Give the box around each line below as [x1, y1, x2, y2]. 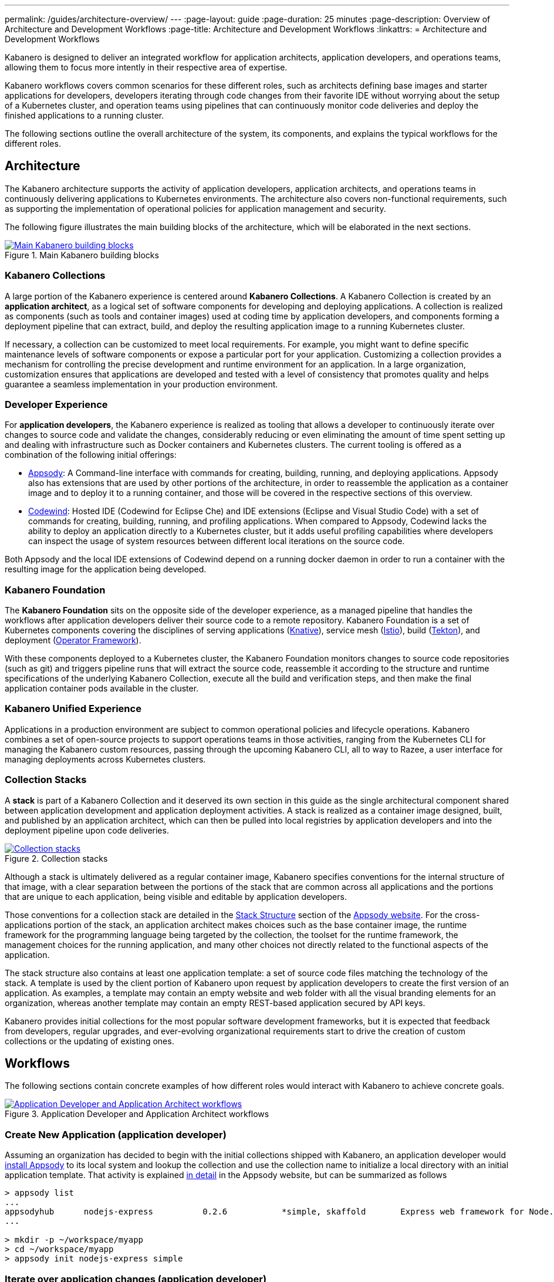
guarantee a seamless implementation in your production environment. [5, 379, 278, 389]
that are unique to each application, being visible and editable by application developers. [5, 891, 347, 902]
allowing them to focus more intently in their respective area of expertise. [5, 62, 288, 72]
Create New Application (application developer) [5, 1128, 227, 1141]
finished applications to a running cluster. [5, 110, 164, 120]
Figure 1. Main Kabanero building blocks [5, 249, 159, 260]
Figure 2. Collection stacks [5, 853, 108, 863]
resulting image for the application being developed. [5, 564, 207, 575]
